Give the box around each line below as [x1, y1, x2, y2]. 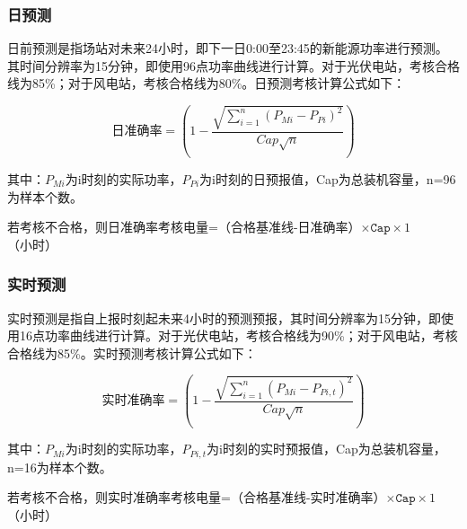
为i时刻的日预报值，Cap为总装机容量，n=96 [199, 170, 456, 189]
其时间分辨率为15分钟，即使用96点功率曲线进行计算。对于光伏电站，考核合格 [7, 56, 460, 75]
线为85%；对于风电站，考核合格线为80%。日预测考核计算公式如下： [7, 74, 406, 93]
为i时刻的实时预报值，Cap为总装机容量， [207, 439, 446, 458]
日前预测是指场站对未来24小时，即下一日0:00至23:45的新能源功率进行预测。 [7, 39, 448, 57]
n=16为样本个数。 [7, 457, 112, 476]
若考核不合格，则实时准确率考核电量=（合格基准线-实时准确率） [7, 488, 386, 507]
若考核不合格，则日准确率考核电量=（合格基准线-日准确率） [7, 217, 361, 236]
